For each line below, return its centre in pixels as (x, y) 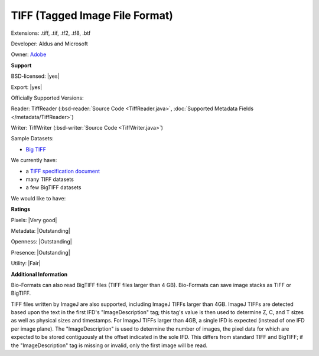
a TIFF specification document (63, 171)
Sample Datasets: (32, 139)
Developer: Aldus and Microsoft (49, 44)
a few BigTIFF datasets (53, 187)
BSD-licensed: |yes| (35, 76)
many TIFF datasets (50, 179)
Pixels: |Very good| (34, 220)
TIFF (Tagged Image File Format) (92, 15)
